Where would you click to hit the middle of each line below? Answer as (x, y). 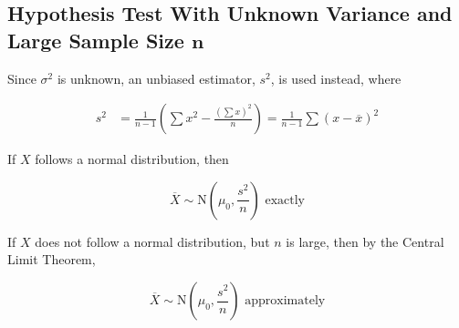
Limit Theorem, (52, 259)
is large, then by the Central (365, 241)
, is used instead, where (336, 78)
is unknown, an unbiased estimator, (156, 78)
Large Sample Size (96, 40)
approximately (285, 301)
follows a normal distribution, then (132, 159)
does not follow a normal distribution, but (152, 241)
